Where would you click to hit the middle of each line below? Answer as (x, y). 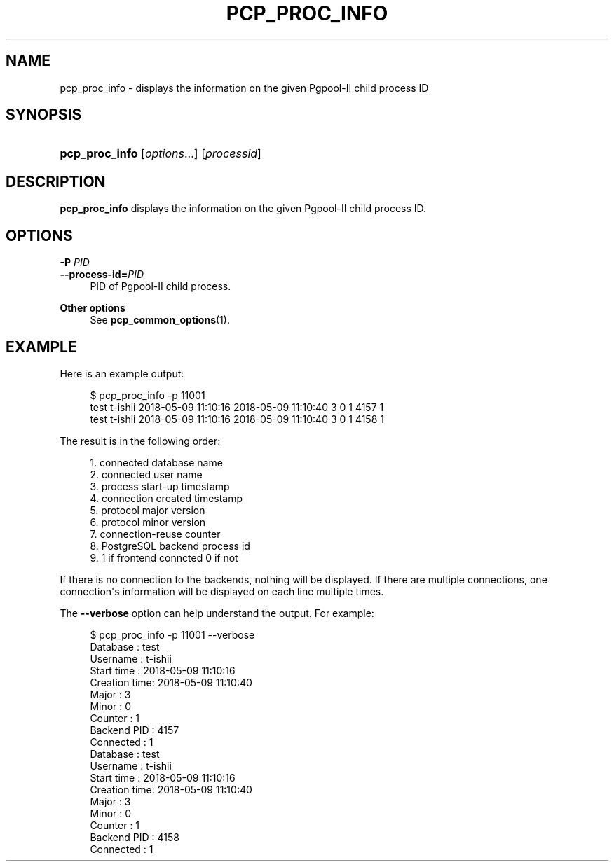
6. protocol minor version (148, 522)
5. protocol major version (148, 510)
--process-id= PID (102, 275)
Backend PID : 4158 (135, 837)
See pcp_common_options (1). (160, 320)
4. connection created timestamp (166, 498)
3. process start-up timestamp (160, 486)
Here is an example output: (122, 373)
